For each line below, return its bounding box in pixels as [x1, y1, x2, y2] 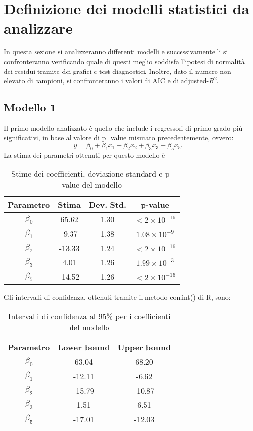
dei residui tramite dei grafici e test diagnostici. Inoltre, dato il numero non [4, 66, 231, 76]
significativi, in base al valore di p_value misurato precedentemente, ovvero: [4, 132, 234, 143]
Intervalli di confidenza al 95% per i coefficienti [8, 310, 171, 322]
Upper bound [117, 341, 171, 353]
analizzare [4, 18, 73, 38]
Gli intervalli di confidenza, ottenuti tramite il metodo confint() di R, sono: [4, 292, 231, 302]
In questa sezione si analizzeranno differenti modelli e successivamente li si [4, 46, 228, 57]
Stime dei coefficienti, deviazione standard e [11, 168, 163, 180]
